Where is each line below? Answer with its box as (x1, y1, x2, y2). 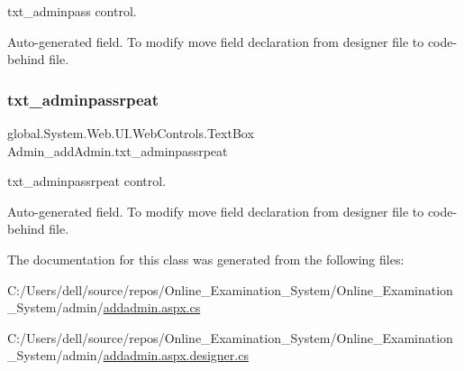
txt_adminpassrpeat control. (7, 172, 167, 190)
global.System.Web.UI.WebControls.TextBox (7, 124, 254, 142)
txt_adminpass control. (7, 2, 137, 20)
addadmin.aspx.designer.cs (103, 346, 249, 365)
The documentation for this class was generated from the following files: (7, 249, 405, 268)
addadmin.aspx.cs (103, 298, 201, 317)
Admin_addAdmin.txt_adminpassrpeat (7, 141, 228, 160)
